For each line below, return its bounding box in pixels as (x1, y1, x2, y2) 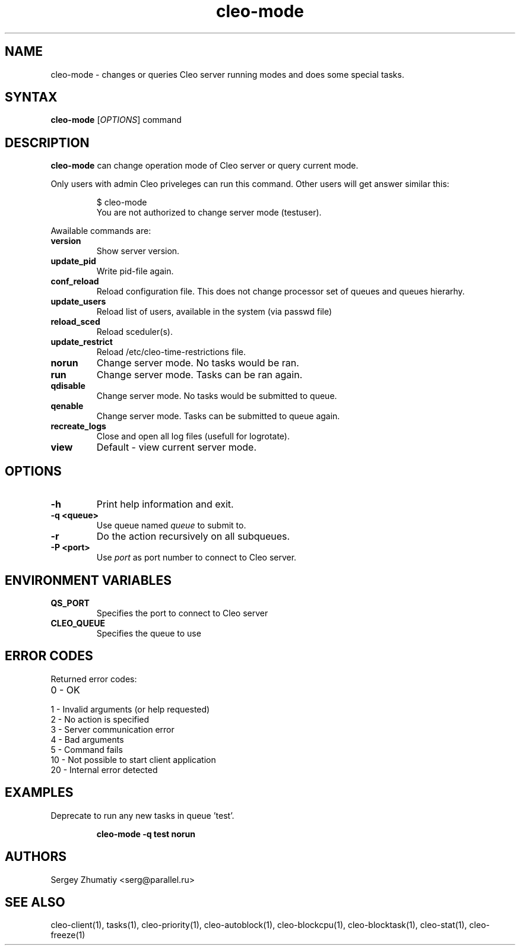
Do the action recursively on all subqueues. (96, 530, 290, 543)
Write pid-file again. (96, 266, 174, 277)
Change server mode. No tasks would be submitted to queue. (96, 391, 337, 401)
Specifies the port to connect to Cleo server (96, 607, 268, 618)
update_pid (50, 256, 96, 267)
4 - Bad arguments (50, 734, 124, 745)
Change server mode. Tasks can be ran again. (96, 369, 303, 381)
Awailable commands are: (50, 226, 151, 236)
